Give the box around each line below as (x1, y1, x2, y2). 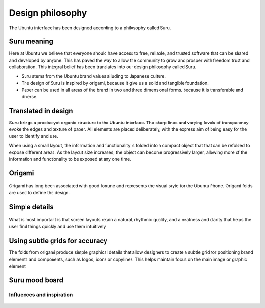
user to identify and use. (9, 133, 58, 139)
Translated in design (9, 106, 73, 115)
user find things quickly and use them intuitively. (9, 224, 107, 230)
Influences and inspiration (9, 291, 73, 298)
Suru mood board (9, 276, 64, 284)
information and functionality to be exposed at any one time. (9, 156, 131, 162)
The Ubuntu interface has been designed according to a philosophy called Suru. (9, 25, 171, 31)
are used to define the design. (9, 190, 70, 196)
